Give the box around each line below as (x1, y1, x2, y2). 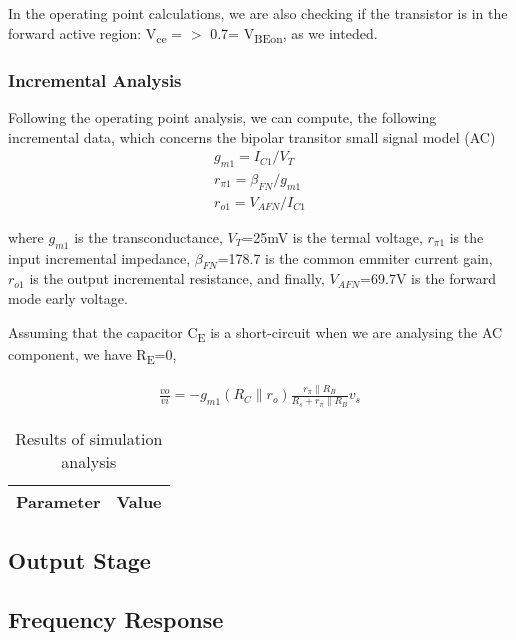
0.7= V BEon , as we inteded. (210, 22, 378, 46)
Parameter (16, 489, 101, 513)
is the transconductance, (74, 226, 223, 247)
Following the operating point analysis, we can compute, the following (8, 106, 437, 127)
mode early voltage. (8, 288, 128, 308)
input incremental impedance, (8, 247, 191, 268)
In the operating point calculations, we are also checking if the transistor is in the (8, 3, 508, 23)
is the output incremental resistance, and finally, (29, 268, 325, 289)
